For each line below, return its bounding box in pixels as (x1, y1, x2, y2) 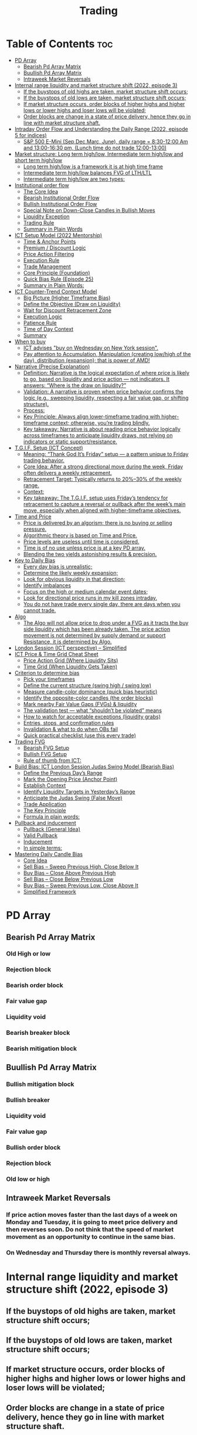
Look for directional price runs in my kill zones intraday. (23, 594, 157, 601)
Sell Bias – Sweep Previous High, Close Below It (23, 863, 139, 870)
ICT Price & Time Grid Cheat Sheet (14, 650, 98, 657)
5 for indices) (14, 131, 47, 139)
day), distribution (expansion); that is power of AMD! (23, 357, 151, 364)
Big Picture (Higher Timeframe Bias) (23, 294, 111, 301)
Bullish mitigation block (6, 1080, 74, 1088)
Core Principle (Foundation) (23, 269, 90, 276)
